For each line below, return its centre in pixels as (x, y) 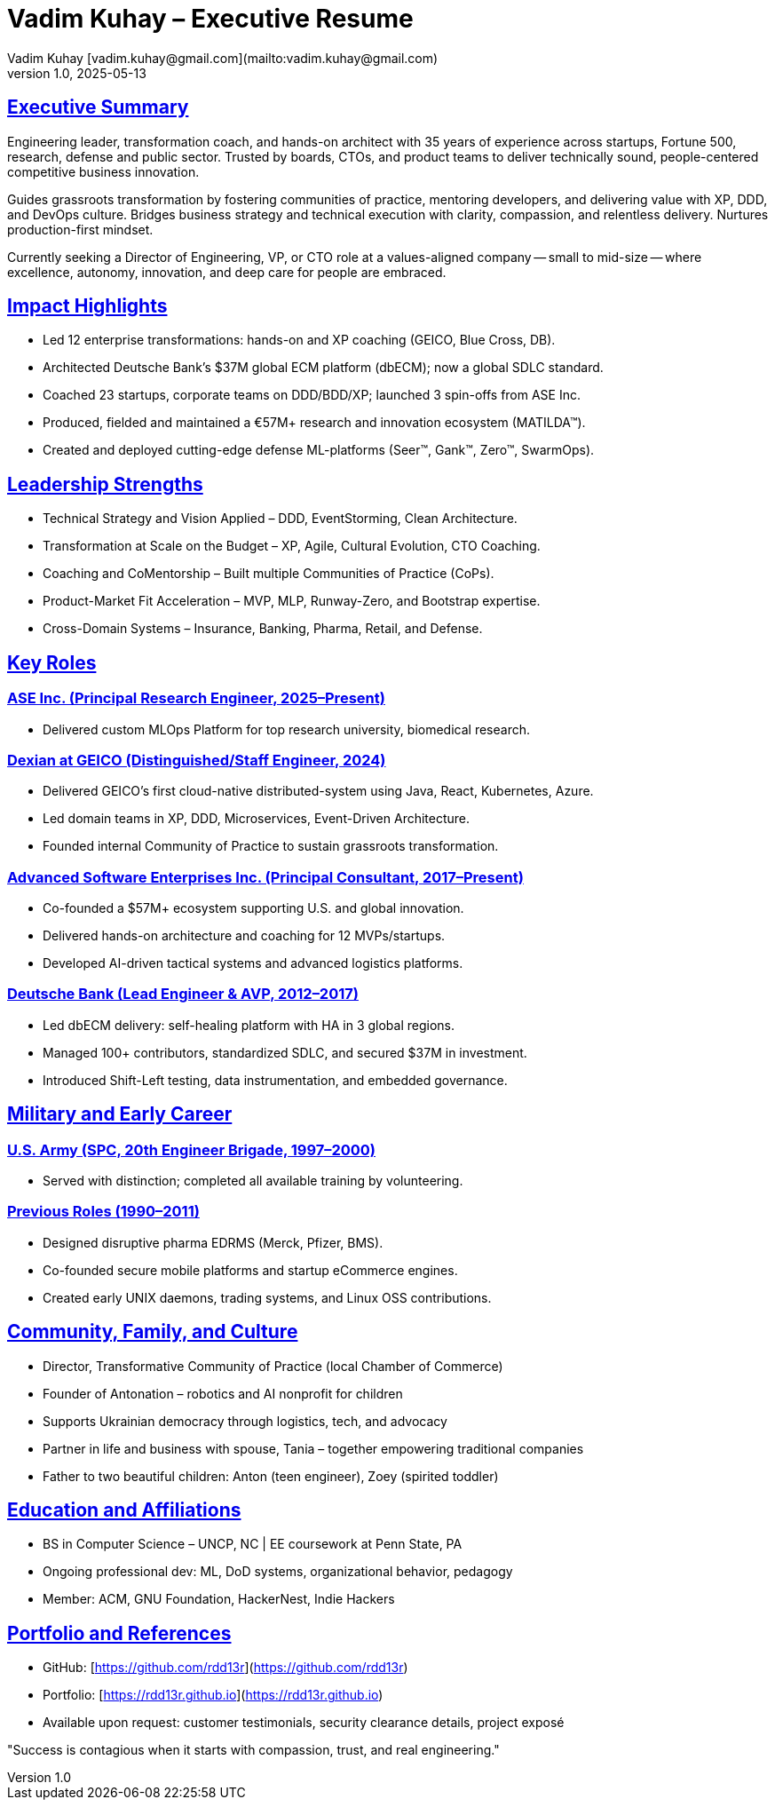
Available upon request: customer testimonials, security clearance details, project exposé (304, 1723)
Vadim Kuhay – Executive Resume (210, 19)
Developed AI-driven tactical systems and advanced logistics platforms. (253, 963)
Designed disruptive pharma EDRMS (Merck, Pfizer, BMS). (213, 1242)
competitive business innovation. (103, 171)
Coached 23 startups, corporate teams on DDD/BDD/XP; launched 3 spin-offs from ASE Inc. (312, 395)
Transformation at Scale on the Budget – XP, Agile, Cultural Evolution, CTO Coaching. (292, 546)
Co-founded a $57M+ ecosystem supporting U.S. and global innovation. (253, 908)
